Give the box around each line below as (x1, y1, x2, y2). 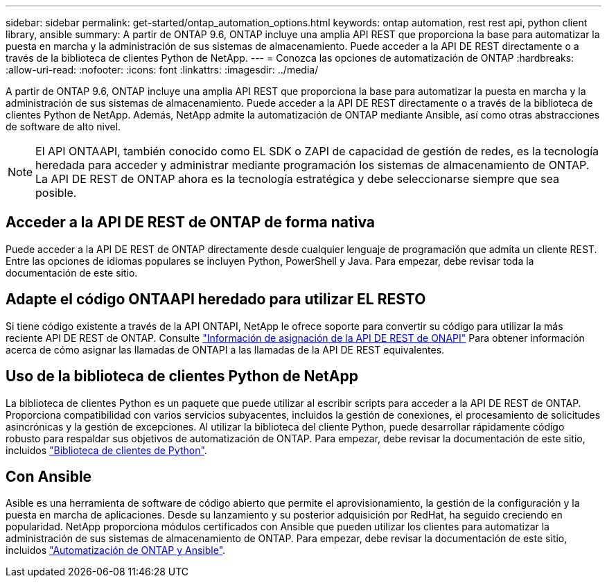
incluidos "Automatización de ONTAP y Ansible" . (6, 544, 226, 557)
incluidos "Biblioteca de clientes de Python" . (6, 444, 207, 456)
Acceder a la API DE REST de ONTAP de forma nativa (6, 214, 375, 232)
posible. (35, 186, 77, 200)
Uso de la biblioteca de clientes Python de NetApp (6, 367, 358, 385)
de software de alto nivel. (6, 121, 121, 132)
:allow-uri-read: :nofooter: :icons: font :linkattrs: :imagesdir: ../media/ (6, 64, 319, 76)
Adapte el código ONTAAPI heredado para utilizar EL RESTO (6, 290, 426, 308)
